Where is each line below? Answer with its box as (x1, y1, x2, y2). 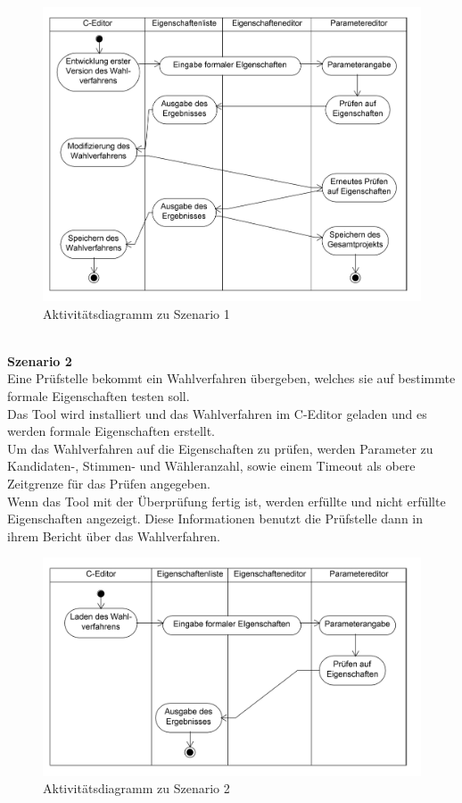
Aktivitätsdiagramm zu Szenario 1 (43, 304, 230, 322)
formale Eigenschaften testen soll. (7, 387, 190, 406)
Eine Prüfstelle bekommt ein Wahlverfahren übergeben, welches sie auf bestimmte (7, 369, 456, 388)
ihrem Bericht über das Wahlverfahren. (7, 526, 220, 545)
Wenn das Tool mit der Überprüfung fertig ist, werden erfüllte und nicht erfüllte (7, 491, 446, 510)
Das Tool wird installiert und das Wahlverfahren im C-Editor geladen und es (7, 404, 427, 422)
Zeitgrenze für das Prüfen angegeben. (7, 474, 210, 493)
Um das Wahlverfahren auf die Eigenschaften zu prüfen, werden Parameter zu (7, 439, 433, 457)
